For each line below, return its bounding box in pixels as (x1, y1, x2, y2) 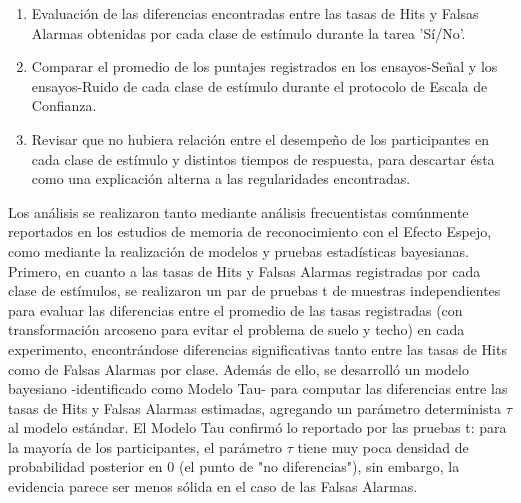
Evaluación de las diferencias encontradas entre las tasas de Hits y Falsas (31, 3, 479, 23)
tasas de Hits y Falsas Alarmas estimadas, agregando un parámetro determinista (8, 397, 501, 418)
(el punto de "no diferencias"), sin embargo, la (178, 456, 460, 477)
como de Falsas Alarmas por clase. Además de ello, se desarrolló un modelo (8, 358, 469, 379)
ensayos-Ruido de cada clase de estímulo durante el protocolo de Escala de (31, 75, 488, 96)
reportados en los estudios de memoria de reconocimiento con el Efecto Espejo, (8, 221, 492, 242)
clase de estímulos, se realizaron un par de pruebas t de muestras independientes (8, 280, 501, 301)
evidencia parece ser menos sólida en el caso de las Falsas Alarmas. (8, 476, 418, 497)
